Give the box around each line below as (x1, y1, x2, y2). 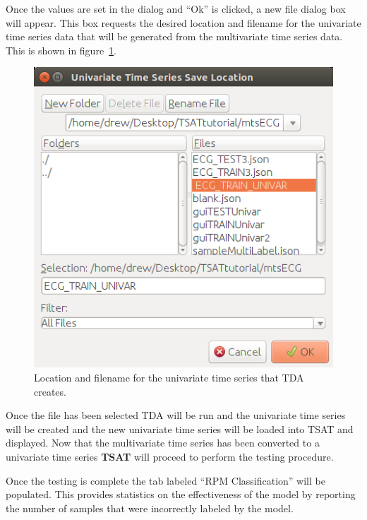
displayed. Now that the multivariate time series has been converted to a (6, 435, 320, 450)
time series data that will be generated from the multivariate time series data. (6, 29, 343, 44)
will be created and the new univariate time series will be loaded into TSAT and (6, 421, 354, 436)
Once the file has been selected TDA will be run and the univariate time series (6, 408, 346, 422)
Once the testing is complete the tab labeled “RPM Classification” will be (6, 473, 325, 487)
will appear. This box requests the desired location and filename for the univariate (6, 15, 361, 30)
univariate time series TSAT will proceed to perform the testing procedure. (6, 449, 334, 463)
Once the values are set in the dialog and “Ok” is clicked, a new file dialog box (6, 1, 346, 16)
